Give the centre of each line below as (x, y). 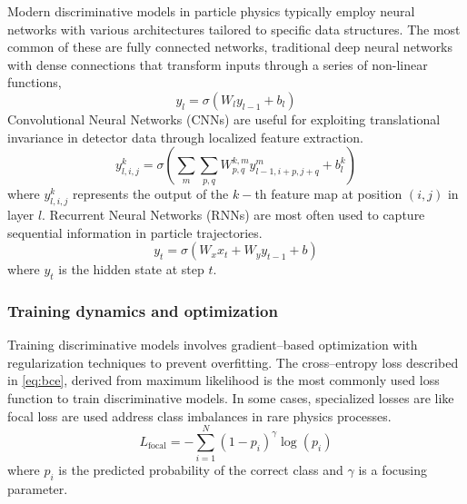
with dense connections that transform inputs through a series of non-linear (218, 64)
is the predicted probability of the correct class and (201, 470)
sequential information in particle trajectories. (135, 232)
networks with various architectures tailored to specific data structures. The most (234, 29)
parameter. (38, 489)
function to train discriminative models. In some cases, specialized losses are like (231, 397)
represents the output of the (150, 194)
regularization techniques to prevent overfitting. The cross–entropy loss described (233, 362)
